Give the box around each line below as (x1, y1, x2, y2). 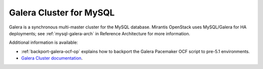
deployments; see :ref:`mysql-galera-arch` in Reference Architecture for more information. (9, 30, 190, 36)
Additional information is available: (9, 40, 78, 45)
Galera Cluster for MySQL (9, 7, 115, 18)
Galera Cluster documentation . (21, 55, 83, 61)
